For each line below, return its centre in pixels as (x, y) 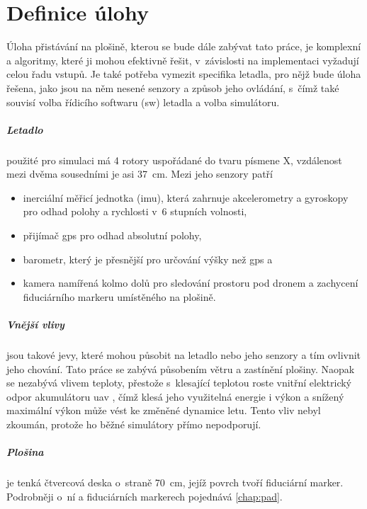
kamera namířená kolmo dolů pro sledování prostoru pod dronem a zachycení (191, 283)
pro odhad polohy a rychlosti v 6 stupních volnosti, (135, 211)
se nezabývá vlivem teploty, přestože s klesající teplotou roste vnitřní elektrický (179, 383)
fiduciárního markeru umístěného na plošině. (119, 296)
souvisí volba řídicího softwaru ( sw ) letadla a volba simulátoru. (143, 102)
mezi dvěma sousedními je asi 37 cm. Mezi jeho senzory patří (140, 174)
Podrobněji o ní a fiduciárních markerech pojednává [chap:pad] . (145, 496)
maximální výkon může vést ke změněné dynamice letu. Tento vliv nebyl (164, 410)
